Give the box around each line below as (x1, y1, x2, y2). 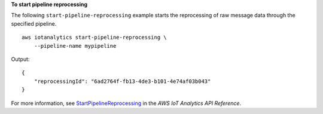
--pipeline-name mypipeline (33, 42, 117, 49)
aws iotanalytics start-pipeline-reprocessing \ (22, 34, 167, 41)
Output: (11, 56, 30, 63)
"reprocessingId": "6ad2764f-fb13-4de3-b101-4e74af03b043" (33, 78, 211, 85)
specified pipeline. (11, 20, 57, 27)
